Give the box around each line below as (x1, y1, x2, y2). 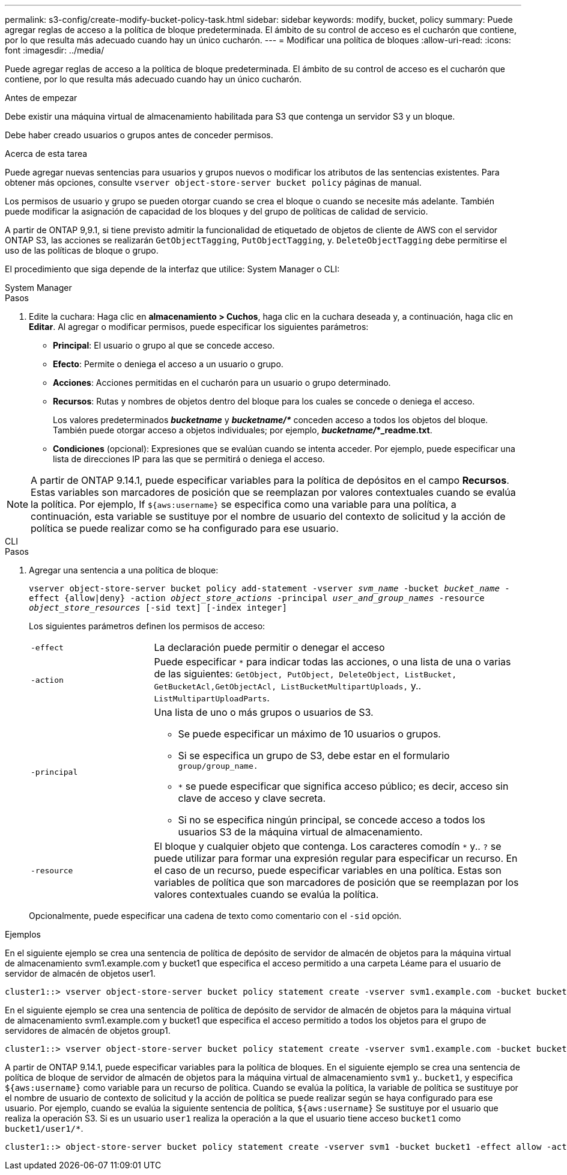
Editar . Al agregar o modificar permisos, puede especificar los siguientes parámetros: (29, 322, 369, 332)
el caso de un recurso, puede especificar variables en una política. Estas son (154, 864, 502, 876)
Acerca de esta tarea (5, 148, 88, 159)
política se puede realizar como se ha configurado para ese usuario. (31, 522, 339, 534)
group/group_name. (178, 761, 258, 771)
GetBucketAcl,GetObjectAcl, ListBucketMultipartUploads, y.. (154, 680, 422, 692)
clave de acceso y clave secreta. (178, 792, 326, 804)
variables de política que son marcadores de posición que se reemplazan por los (154, 876, 519, 888)
